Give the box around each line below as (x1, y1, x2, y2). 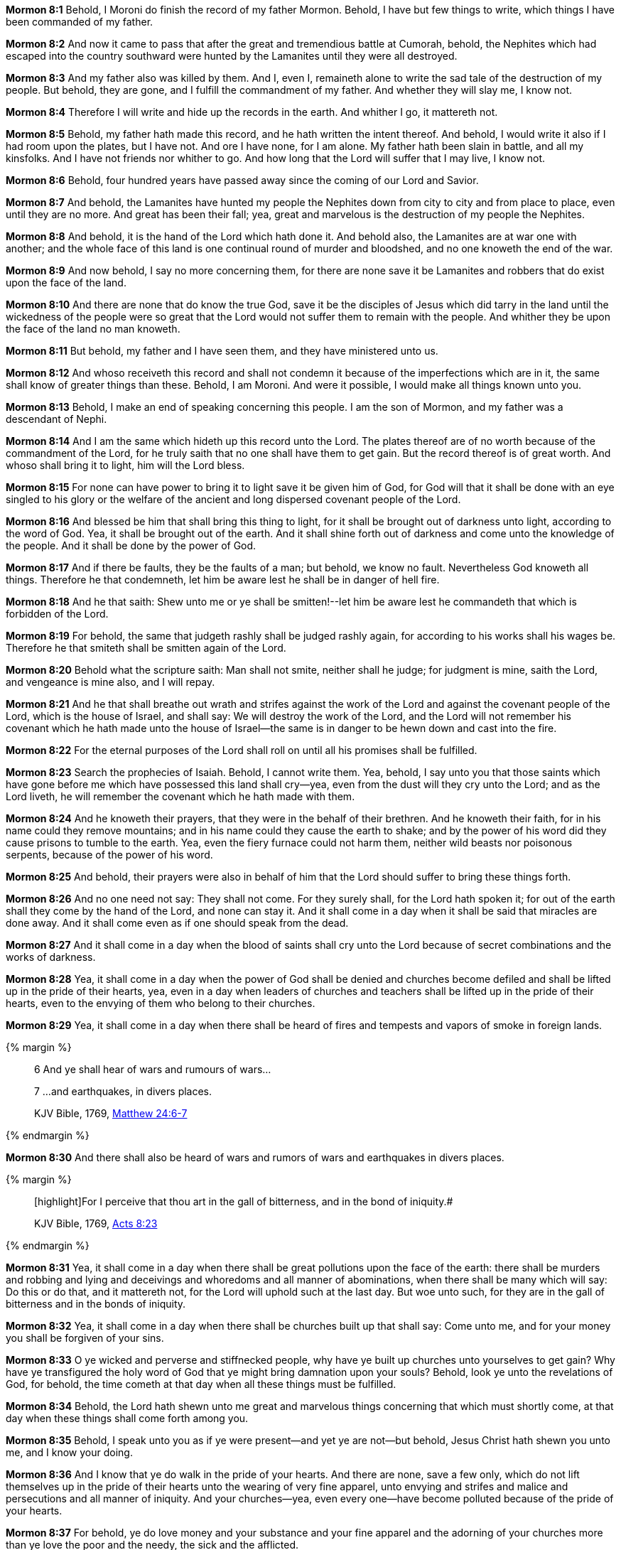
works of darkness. (6, 951, 96, 963)
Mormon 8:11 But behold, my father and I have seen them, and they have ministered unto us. (6, 345, 438, 357)
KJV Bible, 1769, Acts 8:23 (34, 1217, 158, 1229)
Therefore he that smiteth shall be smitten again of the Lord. (6, 642, 286, 654)
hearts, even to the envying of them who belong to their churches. (6, 997, 315, 1009)
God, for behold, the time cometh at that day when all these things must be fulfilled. (6, 1378, 396, 1390)
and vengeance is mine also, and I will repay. (6, 676, 215, 688)
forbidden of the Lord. (6, 608, 109, 620)
